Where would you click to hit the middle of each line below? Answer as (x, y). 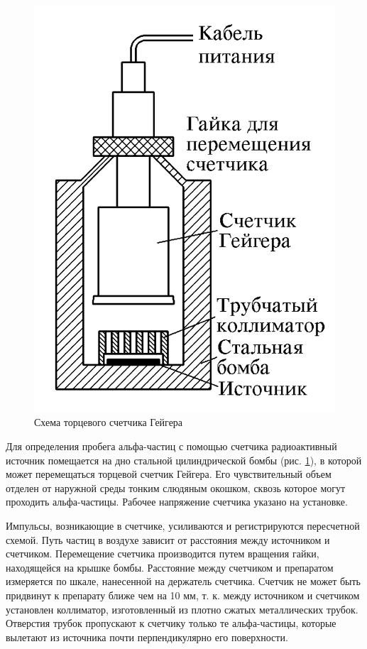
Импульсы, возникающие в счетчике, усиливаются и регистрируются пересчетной (183, 525)
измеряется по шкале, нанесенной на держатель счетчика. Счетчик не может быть (183, 581)
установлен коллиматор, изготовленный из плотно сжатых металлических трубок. (182, 609)
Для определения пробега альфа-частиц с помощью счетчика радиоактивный (171, 446)
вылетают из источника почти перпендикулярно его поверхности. (147, 637)
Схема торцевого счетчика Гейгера (109, 422)
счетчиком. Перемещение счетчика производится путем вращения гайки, (163, 553)
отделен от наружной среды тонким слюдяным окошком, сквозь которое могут (176, 487)
